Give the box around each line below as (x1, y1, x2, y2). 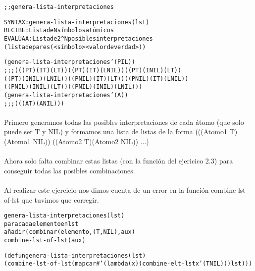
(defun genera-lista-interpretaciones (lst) (4, 252, 146, 259)
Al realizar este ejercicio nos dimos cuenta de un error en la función (4, 184, 209, 195)
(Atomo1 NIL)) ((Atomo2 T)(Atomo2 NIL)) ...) (4, 136, 149, 146)
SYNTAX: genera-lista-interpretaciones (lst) (4, 18, 150, 26)
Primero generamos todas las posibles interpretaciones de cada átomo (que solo (4, 116, 244, 127)
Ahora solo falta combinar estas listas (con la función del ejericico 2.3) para (4, 156, 233, 166)
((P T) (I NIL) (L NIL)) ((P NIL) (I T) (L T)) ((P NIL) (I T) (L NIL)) (4, 75, 189, 82)
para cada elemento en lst (4, 220, 79, 227)
